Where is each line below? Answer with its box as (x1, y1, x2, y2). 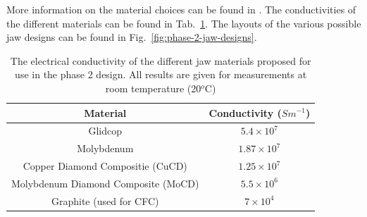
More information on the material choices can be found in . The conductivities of (6, 2, 356, 16)
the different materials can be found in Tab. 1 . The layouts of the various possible (6, 15, 361, 30)
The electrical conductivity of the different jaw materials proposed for (10, 53, 311, 68)
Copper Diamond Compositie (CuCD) (23, 159, 187, 173)
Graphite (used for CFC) (51, 193, 159, 208)
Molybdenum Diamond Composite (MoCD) (11, 175, 199, 190)
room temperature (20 (105, 80, 201, 95)
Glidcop (88, 123, 123, 138)
